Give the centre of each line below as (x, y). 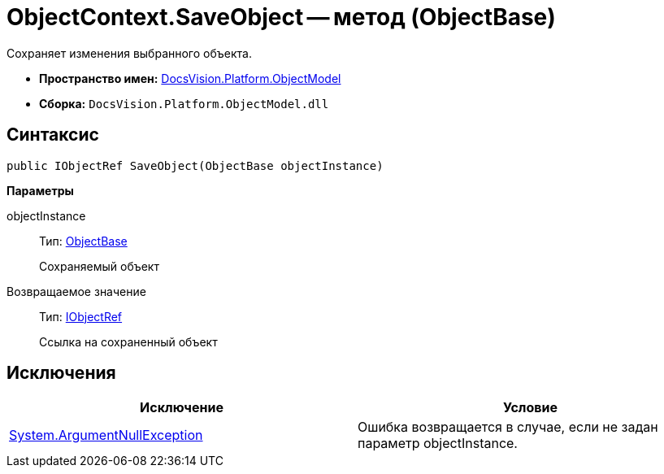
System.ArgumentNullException (106, 435)
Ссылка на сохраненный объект (128, 341)
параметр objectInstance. (438, 444)
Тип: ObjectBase (83, 241)
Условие (530, 408)
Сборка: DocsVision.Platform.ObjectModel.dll (184, 103)
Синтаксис (53, 135)
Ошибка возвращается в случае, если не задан (508, 427)
